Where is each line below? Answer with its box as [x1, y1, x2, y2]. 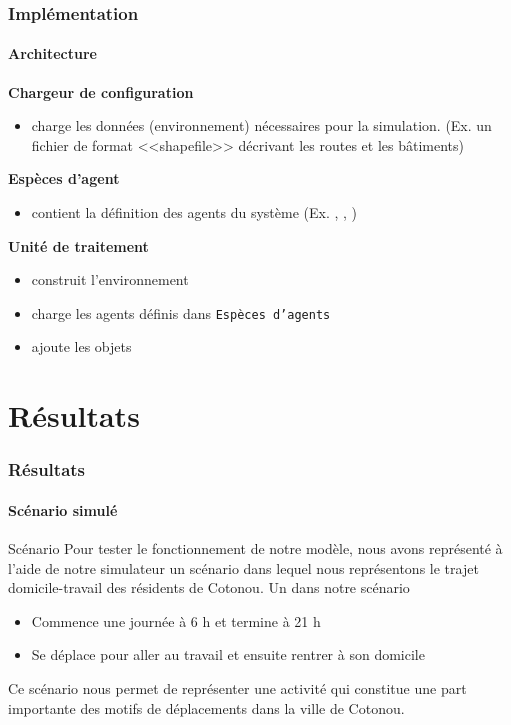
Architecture [8, 43, 97, 64]
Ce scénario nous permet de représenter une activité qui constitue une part [8, 678, 467, 699]
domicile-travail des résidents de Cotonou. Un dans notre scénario [8, 577, 410, 598]
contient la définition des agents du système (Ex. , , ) [31, 202, 358, 223]
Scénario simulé [8, 499, 118, 520]
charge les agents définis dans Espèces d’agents [31, 302, 331, 323]
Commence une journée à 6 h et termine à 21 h [31, 610, 321, 631]
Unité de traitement [8, 235, 149, 256]
